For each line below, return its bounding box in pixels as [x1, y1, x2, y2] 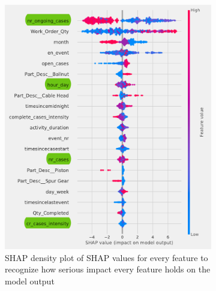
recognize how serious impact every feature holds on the [5, 263, 211, 275]
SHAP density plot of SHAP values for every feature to [5, 251, 208, 263]
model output [5, 275, 55, 287]
